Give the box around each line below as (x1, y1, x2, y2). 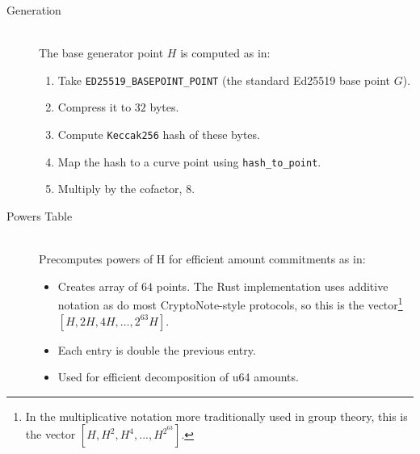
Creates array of (57, 277, 138, 294)
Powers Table (6, 207, 73, 224)
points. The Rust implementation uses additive (156, 277, 388, 294)
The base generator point (39, 44, 164, 61)
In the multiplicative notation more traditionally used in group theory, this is (25, 407, 408, 424)
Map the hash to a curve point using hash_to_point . (57, 153, 321, 170)
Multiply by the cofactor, (57, 180, 183, 197)
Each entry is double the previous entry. (57, 341, 256, 358)
